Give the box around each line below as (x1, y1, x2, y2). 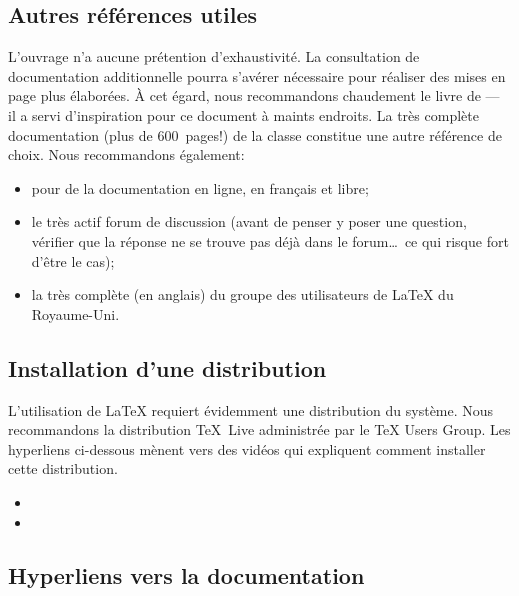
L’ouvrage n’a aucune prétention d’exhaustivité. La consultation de (8, 46, 420, 67)
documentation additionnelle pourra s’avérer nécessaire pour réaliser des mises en (8, 65, 506, 86)
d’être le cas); (31, 250, 115, 271)
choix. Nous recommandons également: (8, 144, 245, 165)
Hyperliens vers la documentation (8, 560, 365, 591)
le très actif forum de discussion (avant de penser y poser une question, (31, 211, 467, 232)
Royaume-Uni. (31, 303, 120, 324)
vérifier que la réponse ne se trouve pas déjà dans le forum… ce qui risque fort (31, 230, 509, 251)
